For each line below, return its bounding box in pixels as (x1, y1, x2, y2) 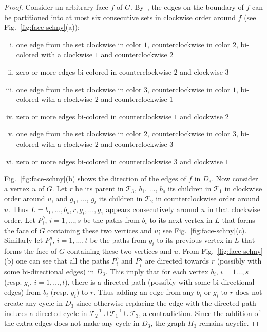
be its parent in (75, 183, 124, 194)
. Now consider (212, 173, 258, 184)
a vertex (4, 183, 30, 194)
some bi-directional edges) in (4, 266, 94, 276)
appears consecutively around (106, 204, 199, 215)
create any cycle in (4, 298, 63, 308)
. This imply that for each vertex (105, 266, 208, 276)
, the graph (150, 318, 186, 328)
